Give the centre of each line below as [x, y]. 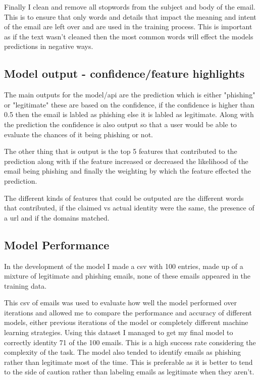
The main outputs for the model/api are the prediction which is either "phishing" [130, 95]
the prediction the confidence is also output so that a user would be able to [120, 124]
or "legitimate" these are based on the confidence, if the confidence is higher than [129, 104]
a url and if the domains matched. [57, 217]
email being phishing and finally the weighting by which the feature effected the [127, 171]
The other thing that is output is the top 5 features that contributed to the [121, 151]
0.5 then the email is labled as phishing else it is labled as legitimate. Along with [129, 114]
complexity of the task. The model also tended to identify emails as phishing [122, 352]
